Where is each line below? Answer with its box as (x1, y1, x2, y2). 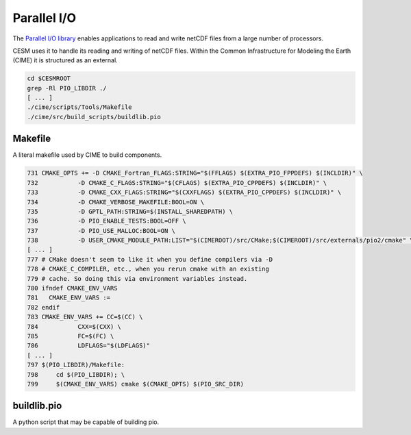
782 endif (27, 303, 60, 311)
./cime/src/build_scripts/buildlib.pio (27, 113, 161, 121)
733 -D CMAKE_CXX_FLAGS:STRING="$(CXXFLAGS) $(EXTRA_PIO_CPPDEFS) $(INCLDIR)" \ (27, 188, 342, 197)
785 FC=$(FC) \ (27, 332, 114, 340)
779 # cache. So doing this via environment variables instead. (27, 275, 248, 282)
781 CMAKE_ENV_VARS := (27, 294, 111, 301)
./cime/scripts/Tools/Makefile (27, 103, 133, 111)
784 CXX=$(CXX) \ (27, 323, 121, 330)
